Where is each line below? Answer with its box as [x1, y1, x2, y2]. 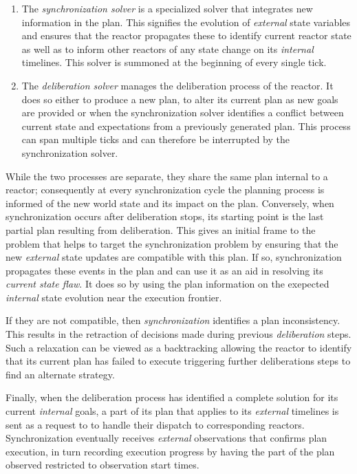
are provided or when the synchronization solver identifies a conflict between [21, 105, 344, 120]
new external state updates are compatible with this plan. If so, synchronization [6, 250, 342, 264]
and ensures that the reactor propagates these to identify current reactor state [21, 28, 351, 43]
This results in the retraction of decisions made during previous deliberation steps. [6, 327, 351, 341]
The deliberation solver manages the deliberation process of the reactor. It [21, 78, 334, 92]
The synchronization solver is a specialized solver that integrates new [21, 1, 313, 15]
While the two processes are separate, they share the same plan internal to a [6, 169, 328, 183]
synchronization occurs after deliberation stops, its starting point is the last [6, 209, 324, 224]
